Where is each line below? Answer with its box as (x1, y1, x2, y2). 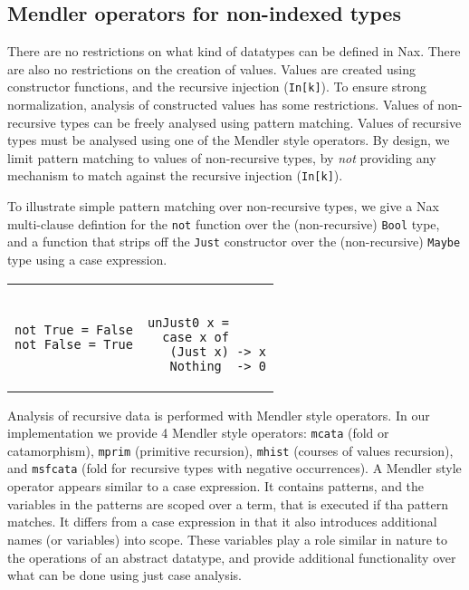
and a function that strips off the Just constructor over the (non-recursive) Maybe (7, 232, 461, 251)
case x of (162, 329, 229, 344)
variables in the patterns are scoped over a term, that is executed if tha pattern (7, 494, 449, 513)
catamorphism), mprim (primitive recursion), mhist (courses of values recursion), (7, 440, 454, 459)
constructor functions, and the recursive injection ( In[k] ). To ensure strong (7, 77, 427, 96)
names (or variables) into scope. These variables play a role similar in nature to (7, 529, 447, 548)
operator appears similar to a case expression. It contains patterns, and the (7, 477, 425, 496)
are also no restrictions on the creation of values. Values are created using (7, 59, 416, 78)
